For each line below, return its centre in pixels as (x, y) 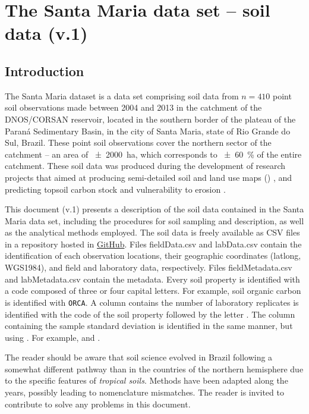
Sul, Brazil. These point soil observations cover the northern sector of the (138, 142)
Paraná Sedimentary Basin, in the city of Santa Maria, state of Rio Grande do (148, 131)
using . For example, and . (53, 337)
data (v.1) (46, 33)
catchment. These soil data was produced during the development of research (145, 166)
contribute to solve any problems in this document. (98, 404)
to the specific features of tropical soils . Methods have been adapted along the (146, 380)
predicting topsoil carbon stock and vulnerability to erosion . (115, 189)
